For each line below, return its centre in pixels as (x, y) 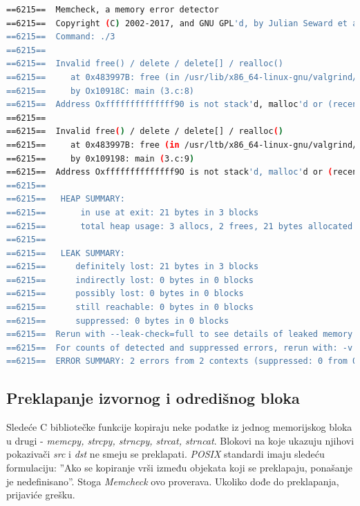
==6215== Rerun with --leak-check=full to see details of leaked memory (180, 334)
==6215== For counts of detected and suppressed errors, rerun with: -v (180, 348)
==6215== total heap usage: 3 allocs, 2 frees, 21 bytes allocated (180, 226)
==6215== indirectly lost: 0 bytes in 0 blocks (130, 280)
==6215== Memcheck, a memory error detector (113, 10)
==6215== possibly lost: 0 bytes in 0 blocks (125, 294)
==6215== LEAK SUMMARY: (66, 253)
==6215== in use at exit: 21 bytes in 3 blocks (133, 212)
